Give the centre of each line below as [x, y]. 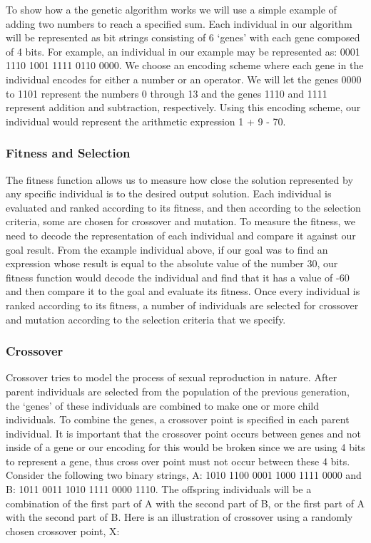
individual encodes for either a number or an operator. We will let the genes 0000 [184, 79]
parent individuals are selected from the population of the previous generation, [178, 391]
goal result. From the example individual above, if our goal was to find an [167, 249]
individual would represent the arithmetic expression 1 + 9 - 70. [146, 121]
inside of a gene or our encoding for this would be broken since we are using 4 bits [185, 447]
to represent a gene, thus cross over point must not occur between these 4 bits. [178, 461]
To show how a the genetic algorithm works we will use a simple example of [171, 9]
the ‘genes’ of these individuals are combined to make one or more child [162, 405]
